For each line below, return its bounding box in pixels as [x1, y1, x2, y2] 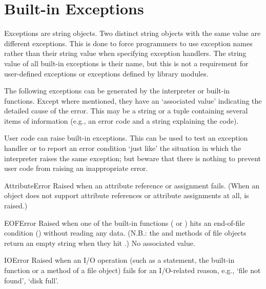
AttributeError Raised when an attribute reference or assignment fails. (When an [4, 180, 260, 190]
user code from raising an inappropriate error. [4, 163, 148, 174]
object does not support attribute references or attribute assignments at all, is [4, 190, 249, 201]
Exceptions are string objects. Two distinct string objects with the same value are [4, 28, 261, 38]
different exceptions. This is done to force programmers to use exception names [4, 37, 253, 48]
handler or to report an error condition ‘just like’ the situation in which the [4, 143, 241, 153]
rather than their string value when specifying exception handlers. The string [4, 48, 247, 59]
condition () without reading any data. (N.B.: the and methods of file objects [4, 227, 247, 238]
